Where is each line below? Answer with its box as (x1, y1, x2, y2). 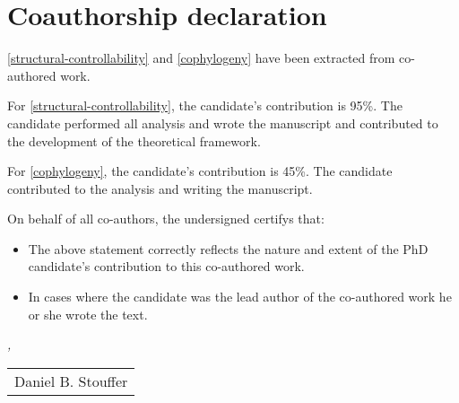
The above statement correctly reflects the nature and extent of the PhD (28, 239, 429, 258)
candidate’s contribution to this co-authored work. (28, 257, 305, 276)
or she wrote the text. (28, 304, 148, 323)
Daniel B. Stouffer (14, 370, 128, 391)
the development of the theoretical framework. (7, 131, 261, 150)
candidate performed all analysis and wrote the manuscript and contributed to (7, 113, 438, 132)
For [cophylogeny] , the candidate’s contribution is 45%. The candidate (7, 162, 393, 180)
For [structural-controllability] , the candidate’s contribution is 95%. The (7, 96, 403, 115)
